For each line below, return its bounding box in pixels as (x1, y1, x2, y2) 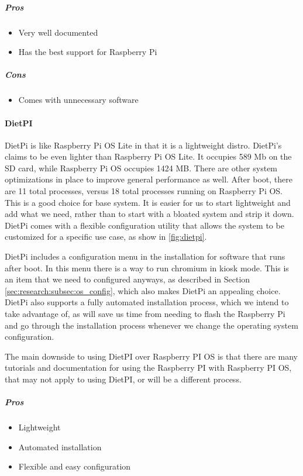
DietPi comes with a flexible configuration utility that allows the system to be (5, 219, 284, 231)
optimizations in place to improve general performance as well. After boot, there (5, 173, 292, 185)
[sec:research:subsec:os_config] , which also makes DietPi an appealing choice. (5, 284, 281, 296)
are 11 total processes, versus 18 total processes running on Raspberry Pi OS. (5, 185, 283, 197)
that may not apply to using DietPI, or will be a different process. (5, 372, 242, 385)
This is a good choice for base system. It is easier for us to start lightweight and (5, 196, 291, 208)
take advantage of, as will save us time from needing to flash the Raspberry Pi (5, 308, 285, 320)
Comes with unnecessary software (18, 94, 139, 106)
